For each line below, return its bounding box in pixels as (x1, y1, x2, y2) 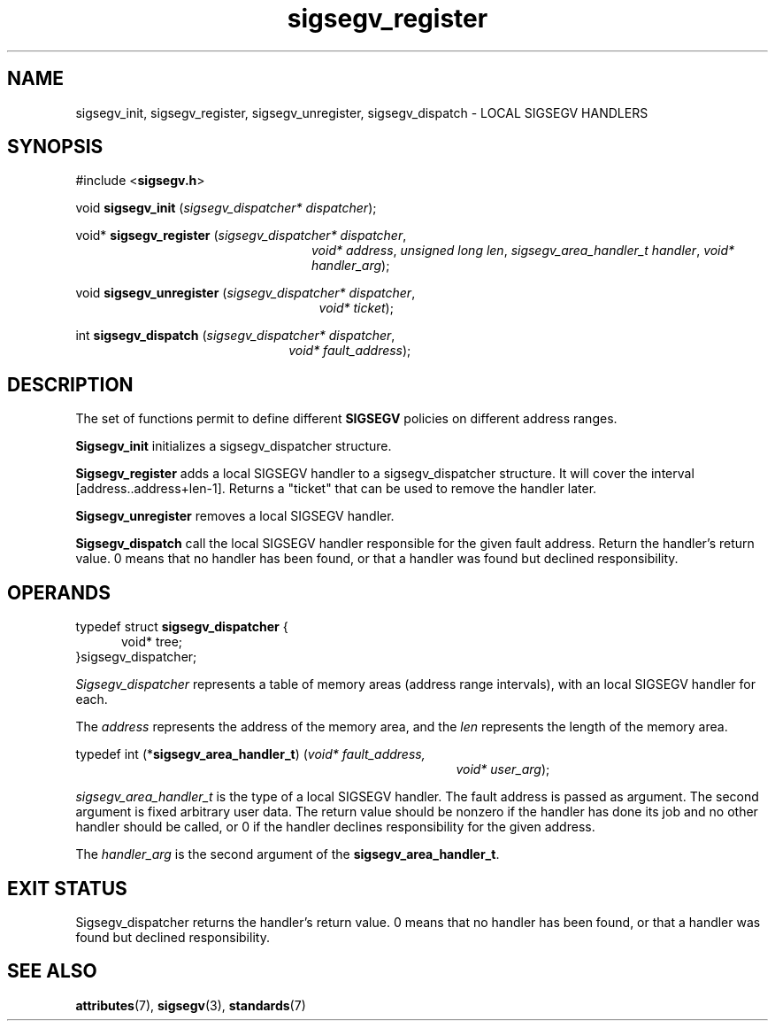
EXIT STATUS (7, 877, 127, 900)
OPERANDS (7, 581, 111, 604)
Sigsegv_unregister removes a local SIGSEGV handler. (75, 508, 395, 524)
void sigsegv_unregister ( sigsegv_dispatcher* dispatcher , (75, 285, 416, 301)
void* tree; (121, 634, 183, 650)
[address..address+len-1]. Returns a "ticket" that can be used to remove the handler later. (75, 481, 597, 497)
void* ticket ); (318, 300, 394, 316)
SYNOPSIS (7, 135, 104, 158)
